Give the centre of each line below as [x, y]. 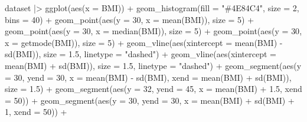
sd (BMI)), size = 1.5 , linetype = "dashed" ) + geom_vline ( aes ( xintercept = [141, 54]
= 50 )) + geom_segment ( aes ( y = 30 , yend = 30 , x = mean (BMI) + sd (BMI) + [150, 100]
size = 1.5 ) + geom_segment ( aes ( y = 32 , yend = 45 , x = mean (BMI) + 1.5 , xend [153, 89]
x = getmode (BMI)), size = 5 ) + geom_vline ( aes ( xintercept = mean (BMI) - [144, 42]
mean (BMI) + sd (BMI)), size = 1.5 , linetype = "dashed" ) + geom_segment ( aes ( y [153, 65]
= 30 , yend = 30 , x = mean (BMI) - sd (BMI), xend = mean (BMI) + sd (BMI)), [148, 77]
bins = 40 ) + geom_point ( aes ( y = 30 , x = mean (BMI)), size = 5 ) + [130, 19]
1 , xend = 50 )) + [36, 112]
